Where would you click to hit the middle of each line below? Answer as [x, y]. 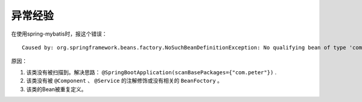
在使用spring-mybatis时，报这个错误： [59, 34]
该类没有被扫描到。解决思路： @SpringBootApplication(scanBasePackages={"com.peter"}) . [151, 72]
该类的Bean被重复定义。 [56, 89]
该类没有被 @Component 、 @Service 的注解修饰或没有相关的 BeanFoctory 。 [125, 81]
